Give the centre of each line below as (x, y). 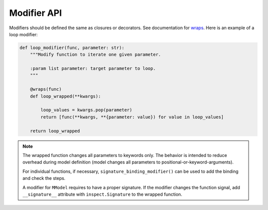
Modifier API (35, 13)
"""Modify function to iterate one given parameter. (96, 55)
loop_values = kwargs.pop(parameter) (86, 110)
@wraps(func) (46, 89)
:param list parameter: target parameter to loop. (93, 69)
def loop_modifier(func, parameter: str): (72, 48)
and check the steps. (44, 178)
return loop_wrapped (55, 131)
